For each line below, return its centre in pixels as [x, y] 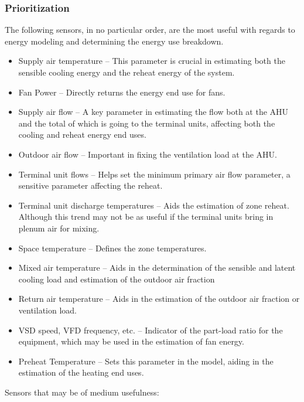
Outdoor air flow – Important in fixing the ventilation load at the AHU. [148, 154]
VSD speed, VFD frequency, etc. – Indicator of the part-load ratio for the [151, 330]
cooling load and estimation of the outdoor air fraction [117, 279]
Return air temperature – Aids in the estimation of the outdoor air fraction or [159, 299]
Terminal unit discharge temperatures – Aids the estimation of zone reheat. [154, 205]
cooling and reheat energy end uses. [82, 134]
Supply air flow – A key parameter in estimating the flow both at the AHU [153, 112]
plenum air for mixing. [59, 228]
